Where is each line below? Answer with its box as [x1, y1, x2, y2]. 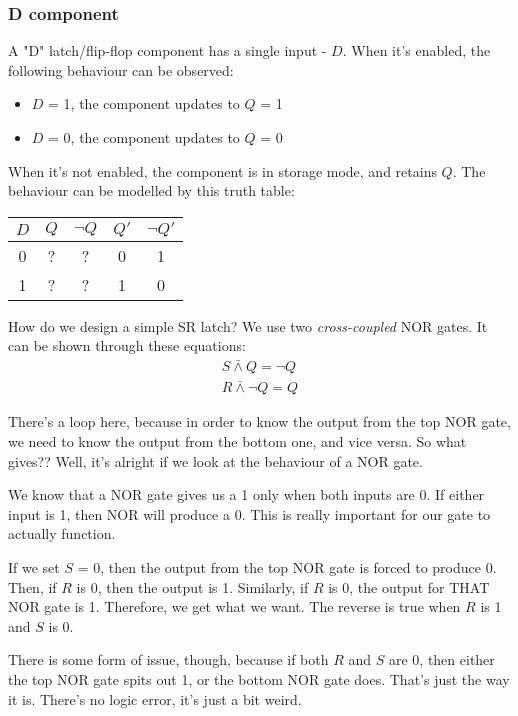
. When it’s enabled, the [342, 40, 491, 61]
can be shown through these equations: [8, 335, 246, 356]
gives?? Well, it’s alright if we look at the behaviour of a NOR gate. [8, 450, 423, 471]
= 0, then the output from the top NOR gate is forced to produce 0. [77, 557, 497, 578]
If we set [8, 557, 60, 578]
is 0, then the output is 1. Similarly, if [76, 576, 309, 597]
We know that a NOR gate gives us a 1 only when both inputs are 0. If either [8, 484, 485, 505]
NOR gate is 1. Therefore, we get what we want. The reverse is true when [8, 596, 461, 617]
